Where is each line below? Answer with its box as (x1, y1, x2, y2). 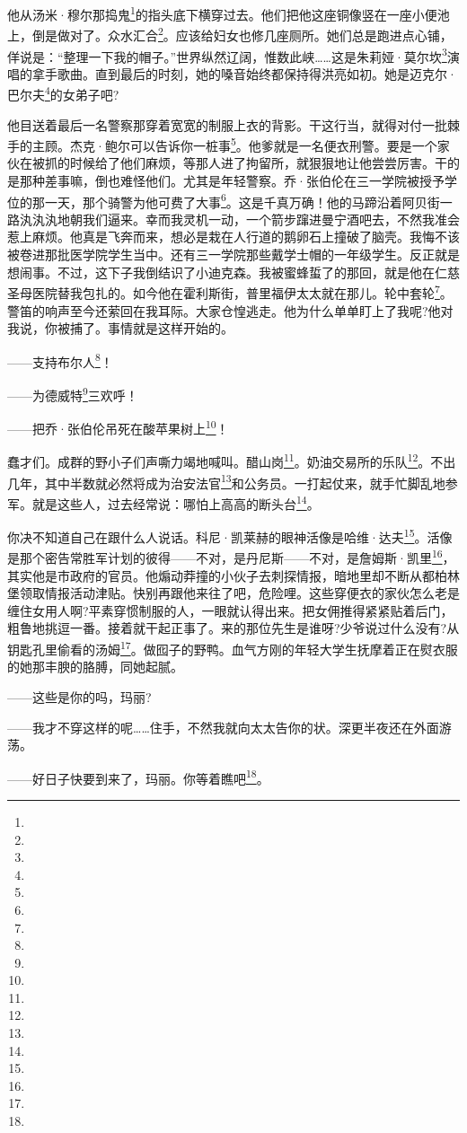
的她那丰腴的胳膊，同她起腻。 (7, 657, 183, 676)
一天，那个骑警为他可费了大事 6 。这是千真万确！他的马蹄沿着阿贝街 (44, 189, 440, 211)
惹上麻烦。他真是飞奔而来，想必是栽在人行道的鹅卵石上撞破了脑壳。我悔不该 (7, 227, 460, 246)
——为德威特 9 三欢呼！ (7, 382, 138, 404)
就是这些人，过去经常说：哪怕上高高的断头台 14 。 (31, 491, 320, 513)
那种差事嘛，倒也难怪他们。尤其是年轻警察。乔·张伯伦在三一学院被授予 (19, 171, 445, 190)
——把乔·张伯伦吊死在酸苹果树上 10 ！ (7, 417, 229, 437)
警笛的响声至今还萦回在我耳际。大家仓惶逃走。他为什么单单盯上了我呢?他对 (7, 301, 454, 320)
